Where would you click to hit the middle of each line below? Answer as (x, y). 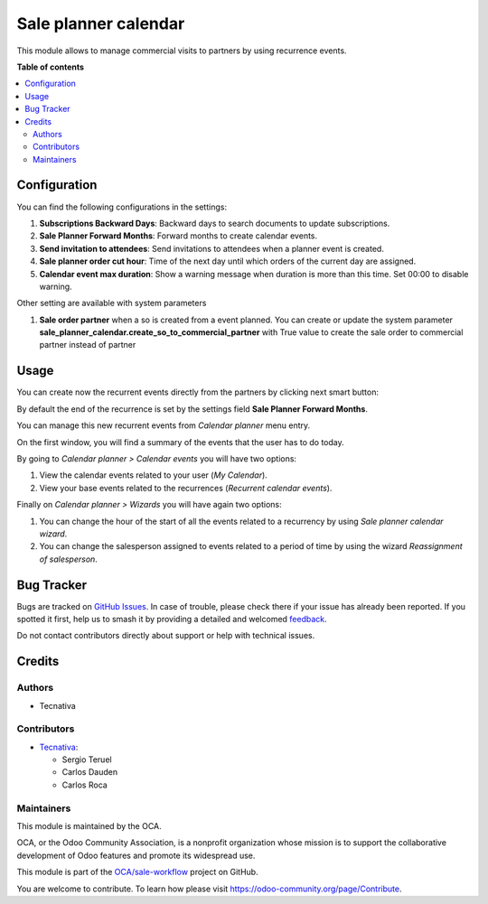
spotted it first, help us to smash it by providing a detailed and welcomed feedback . (172, 619)
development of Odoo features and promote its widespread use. (136, 855)
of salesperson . (69, 559)
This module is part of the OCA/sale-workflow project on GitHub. (137, 872)
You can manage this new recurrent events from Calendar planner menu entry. (164, 425)
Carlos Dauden (89, 772)
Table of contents (51, 67)
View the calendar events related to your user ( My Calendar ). (154, 475)
